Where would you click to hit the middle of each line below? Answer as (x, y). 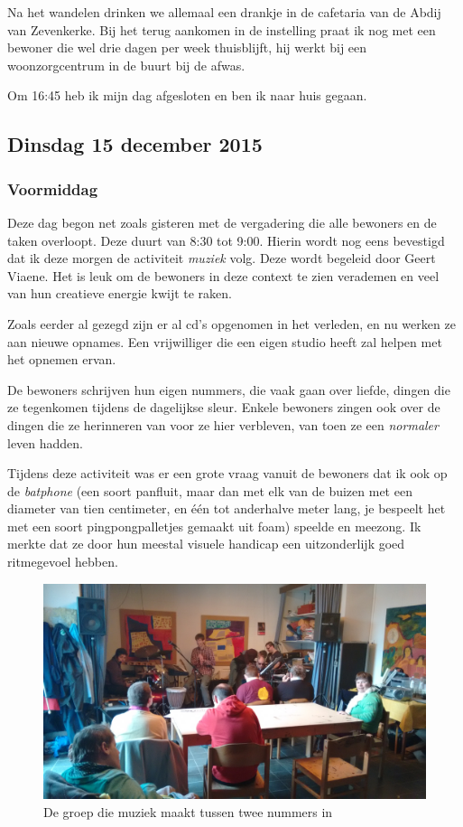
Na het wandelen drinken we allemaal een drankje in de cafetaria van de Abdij (224, 12)
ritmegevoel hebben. (63, 562)
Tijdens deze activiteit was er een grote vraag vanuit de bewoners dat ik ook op (227, 473)
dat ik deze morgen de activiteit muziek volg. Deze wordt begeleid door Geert (222, 258)
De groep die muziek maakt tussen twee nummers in (188, 811)
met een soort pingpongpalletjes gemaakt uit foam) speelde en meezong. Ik (214, 526)
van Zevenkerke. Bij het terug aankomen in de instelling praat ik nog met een (222, 29)
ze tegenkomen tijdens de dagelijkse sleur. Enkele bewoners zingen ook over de (224, 407)
